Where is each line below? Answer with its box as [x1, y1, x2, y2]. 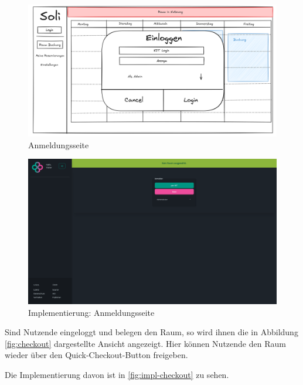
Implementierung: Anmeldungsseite [28, 306, 155, 318]
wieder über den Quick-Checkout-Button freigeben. [5, 349, 188, 361]
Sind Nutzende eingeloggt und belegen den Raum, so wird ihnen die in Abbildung [5, 326, 298, 338]
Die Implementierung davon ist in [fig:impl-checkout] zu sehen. [5, 369, 229, 381]
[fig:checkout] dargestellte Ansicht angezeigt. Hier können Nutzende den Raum [5, 337, 286, 349]
